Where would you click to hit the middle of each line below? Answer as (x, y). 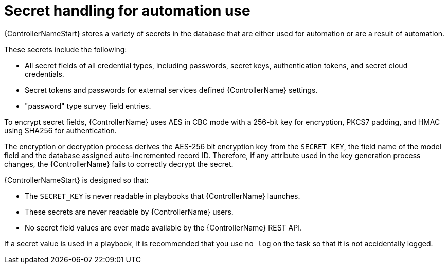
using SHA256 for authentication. (60, 130)
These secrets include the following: (66, 49)
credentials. (44, 74)
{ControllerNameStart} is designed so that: (76, 180)
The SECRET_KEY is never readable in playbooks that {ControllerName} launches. (163, 196)
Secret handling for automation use (127, 11)
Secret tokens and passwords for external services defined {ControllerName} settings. (171, 90)
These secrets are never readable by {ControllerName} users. (129, 212)
